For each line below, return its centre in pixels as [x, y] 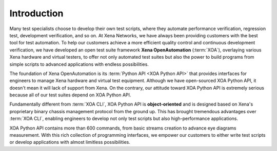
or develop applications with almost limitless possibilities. [70, 142]
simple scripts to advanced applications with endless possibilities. [79, 64]
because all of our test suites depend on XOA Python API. [70, 95]
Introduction [36, 13]
